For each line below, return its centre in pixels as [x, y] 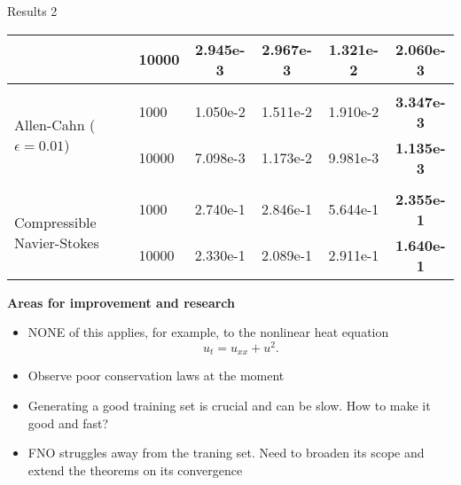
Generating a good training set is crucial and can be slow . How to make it [229, 405]
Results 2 [32, 11]
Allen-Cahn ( [55, 124]
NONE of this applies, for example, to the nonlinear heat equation [208, 332]
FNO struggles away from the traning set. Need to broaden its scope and [226, 453]
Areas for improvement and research [121, 302]
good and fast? [68, 422]
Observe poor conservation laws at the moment [156, 375]
